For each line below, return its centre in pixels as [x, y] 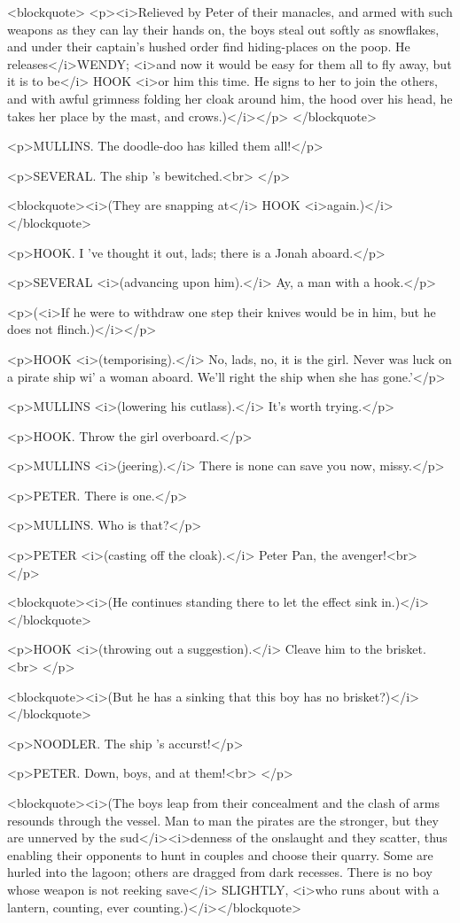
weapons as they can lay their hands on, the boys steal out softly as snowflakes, [223, 29]
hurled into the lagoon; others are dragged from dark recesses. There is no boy [220, 872]
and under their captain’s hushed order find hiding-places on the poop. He [209, 47]
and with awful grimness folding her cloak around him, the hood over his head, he [230, 98]
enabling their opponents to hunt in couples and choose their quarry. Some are [220, 854]
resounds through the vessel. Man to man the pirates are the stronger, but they [223, 820]
